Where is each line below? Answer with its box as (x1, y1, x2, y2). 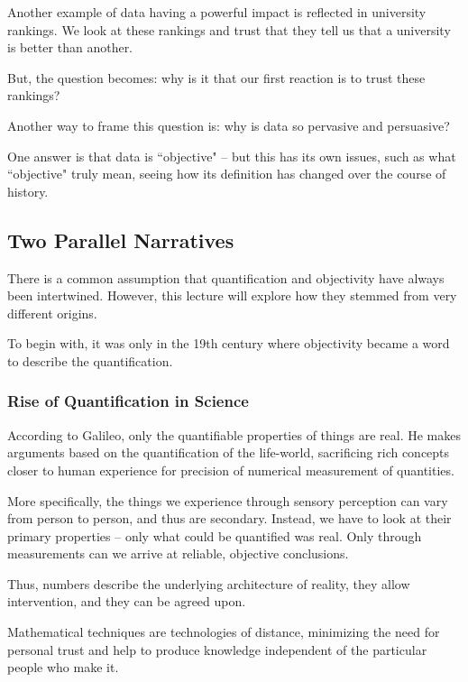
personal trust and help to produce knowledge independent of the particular (7, 640, 427, 659)
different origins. (7, 303, 97, 322)
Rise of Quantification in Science (7, 390, 249, 412)
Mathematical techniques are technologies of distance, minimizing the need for (7, 622, 440, 641)
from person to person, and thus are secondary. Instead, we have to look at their (7, 509, 452, 528)
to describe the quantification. (7, 351, 173, 370)
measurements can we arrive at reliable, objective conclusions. (7, 544, 349, 563)
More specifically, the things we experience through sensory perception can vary (7, 491, 448, 510)
